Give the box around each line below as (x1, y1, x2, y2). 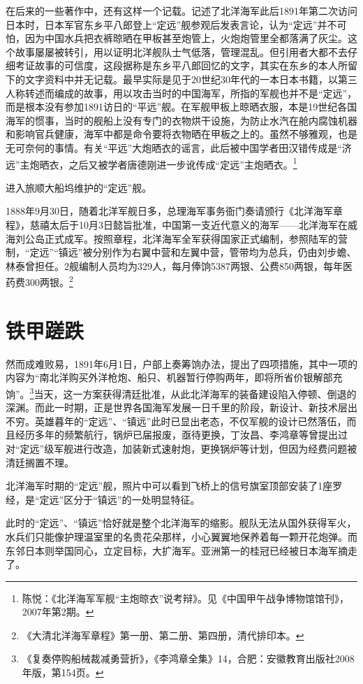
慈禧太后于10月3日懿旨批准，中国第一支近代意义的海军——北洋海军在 (29, 217, 348, 231)
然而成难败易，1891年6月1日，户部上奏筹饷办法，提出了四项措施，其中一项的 (6, 356, 357, 371)
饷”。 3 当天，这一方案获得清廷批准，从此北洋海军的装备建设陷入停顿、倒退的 (6, 384, 357, 401)
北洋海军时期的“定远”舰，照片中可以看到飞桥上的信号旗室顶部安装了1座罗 (6, 478, 343, 493)
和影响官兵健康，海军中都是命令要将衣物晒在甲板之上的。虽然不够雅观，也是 (6, 127, 357, 141)
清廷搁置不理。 (6, 455, 74, 469)
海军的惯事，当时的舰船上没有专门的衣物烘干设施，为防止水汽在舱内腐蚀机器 (6, 113, 357, 127)
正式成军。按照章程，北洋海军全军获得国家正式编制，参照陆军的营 (44, 231, 348, 245)
